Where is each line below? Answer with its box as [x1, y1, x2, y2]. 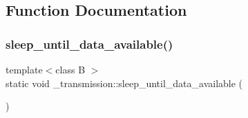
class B [55, 62, 86, 76]
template [6, 62, 43, 76]
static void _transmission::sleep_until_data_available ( [6, 75, 243, 90]
